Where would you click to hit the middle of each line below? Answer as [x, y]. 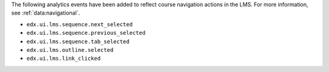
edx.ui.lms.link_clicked [63, 59]
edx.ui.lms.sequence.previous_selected [86, 33]
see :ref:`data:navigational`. [46, 13]
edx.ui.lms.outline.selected [70, 50]
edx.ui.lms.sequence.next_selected [80, 24]
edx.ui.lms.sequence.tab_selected [78, 41]
